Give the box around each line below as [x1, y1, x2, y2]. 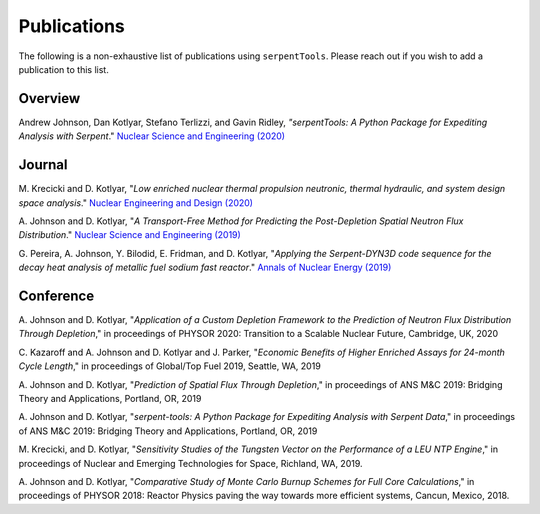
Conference [18, 287, 95, 304]
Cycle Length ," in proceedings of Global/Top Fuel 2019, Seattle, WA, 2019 [18, 360, 322, 372]
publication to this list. [18, 63, 109, 75]
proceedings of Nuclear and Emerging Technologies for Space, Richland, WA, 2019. [18, 457, 364, 469]
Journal [18, 156, 68, 174]
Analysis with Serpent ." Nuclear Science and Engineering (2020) [18, 130, 285, 142]
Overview [18, 90, 81, 107]
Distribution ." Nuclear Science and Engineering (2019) [18, 229, 242, 241]
